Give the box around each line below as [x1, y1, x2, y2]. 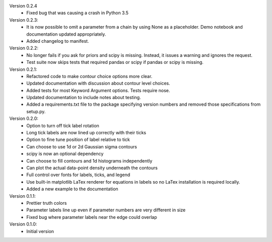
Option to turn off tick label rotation [26, 122, 99, 128]
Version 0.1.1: [9, 193, 36, 199]
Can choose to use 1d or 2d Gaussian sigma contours [26, 143, 137, 149]
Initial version [26, 228, 54, 234]
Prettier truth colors [26, 200, 67, 206]
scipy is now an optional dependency [26, 151, 104, 157]
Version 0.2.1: [9, 66, 37, 72]
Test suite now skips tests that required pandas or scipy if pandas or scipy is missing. [26, 59, 204, 65]
